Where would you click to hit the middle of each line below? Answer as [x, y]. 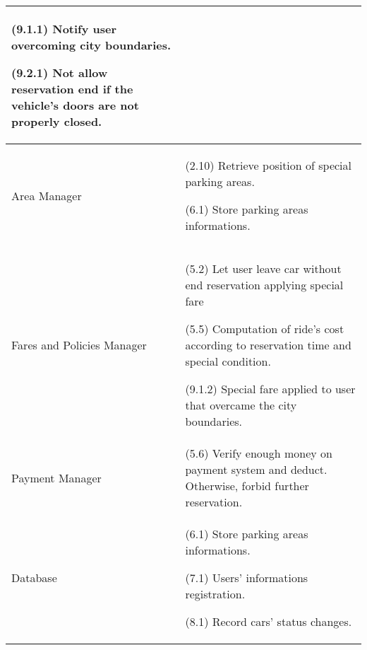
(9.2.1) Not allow [60, 72]
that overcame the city [241, 405]
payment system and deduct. [256, 469]
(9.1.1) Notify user [64, 29]
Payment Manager [56, 477]
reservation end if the [72, 89]
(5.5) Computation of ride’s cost [265, 329]
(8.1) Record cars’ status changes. [269, 621]
